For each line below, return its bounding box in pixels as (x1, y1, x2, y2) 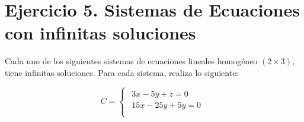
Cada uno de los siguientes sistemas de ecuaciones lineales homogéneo (5, 55, 258, 67)
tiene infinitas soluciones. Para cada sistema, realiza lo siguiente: (5, 66, 239, 78)
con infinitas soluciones (5, 21, 196, 45)
